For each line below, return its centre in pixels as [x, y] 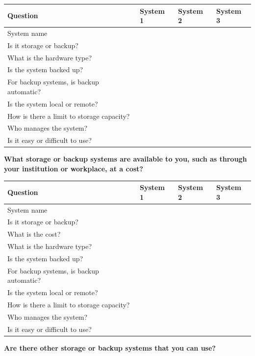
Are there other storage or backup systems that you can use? [110, 347]
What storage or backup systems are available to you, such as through [126, 159]
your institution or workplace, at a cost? [74, 168]
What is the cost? [34, 234]
